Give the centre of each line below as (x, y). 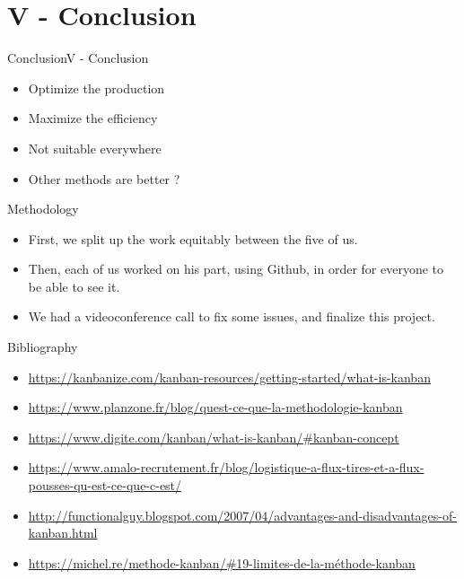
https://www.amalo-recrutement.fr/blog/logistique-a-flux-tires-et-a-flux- (226, 467)
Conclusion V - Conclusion (78, 58)
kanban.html (63, 533)
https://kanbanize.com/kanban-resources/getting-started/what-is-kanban (229, 377)
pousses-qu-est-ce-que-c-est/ (105, 485)
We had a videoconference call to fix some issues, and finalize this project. (232, 316)
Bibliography (43, 347)
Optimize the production (96, 88)
